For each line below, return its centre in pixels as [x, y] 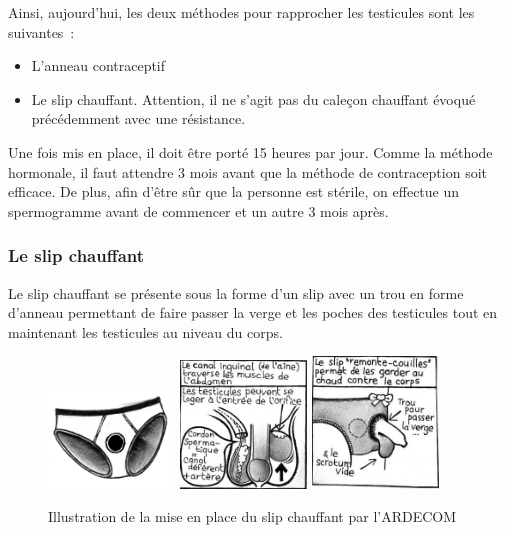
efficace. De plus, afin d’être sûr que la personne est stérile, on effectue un [234, 191]
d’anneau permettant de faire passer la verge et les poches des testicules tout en [253, 312]
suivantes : [41, 31]
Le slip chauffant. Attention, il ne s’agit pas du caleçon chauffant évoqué [253, 98]
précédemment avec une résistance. [138, 118]
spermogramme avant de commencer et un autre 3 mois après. [198, 210]
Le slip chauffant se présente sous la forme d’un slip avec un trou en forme [236, 292]
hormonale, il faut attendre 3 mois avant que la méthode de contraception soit [247, 171]
